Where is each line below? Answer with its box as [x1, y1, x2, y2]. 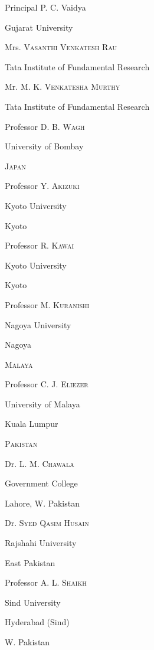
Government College [5, 477, 78, 489]
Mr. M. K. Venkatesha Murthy [5, 80, 120, 93]
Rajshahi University [5, 537, 77, 549]
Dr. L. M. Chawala [5, 457, 74, 469]
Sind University [5, 596, 61, 608]
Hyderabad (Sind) [5, 616, 70, 628]
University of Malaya [5, 397, 80, 410]
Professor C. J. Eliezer [5, 378, 89, 390]
